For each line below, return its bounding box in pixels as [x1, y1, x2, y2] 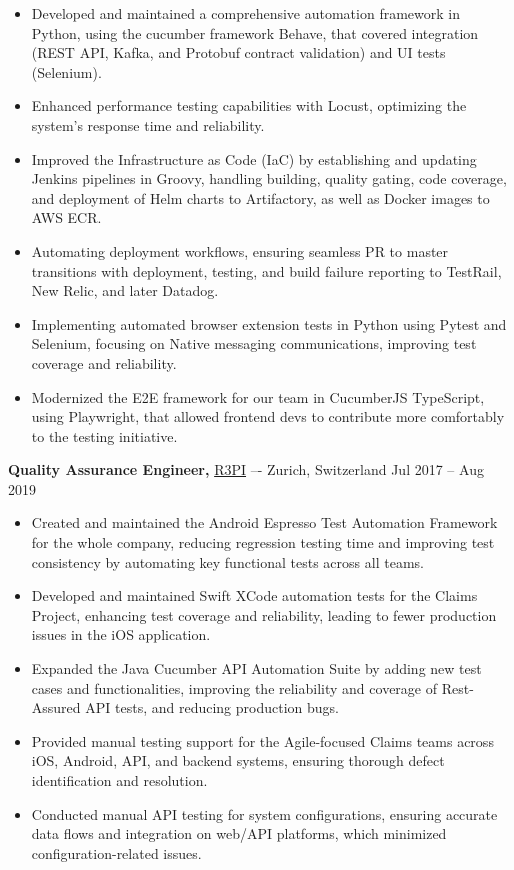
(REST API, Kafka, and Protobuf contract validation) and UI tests [31, 42, 446, 63]
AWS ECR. [31, 207, 102, 228]
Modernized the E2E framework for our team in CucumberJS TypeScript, [31, 386, 485, 407]
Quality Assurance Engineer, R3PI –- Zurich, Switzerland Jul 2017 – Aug [8, 459, 484, 480]
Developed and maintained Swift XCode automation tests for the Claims [31, 585, 478, 606]
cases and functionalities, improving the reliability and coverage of [31, 677, 437, 698]
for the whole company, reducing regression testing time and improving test [31, 532, 495, 553]
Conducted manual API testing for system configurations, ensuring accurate [31, 803, 498, 824]
